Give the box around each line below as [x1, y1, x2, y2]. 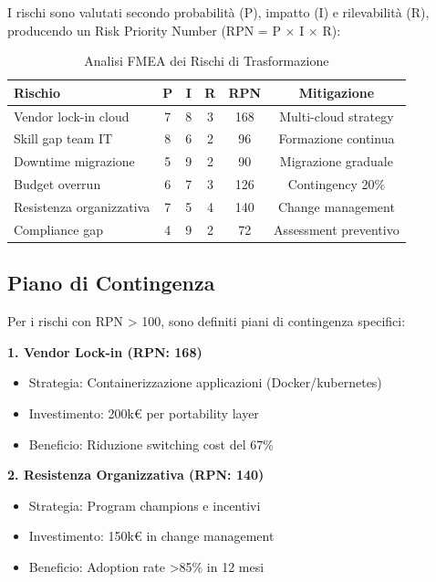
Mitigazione [298, 82, 375, 101]
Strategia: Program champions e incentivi [28, 495, 261, 514]
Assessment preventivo [274, 219, 400, 238]
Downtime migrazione [14, 152, 135, 171]
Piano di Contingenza [7, 269, 215, 297]
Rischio [14, 82, 61, 101]
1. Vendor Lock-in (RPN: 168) [7, 342, 202, 361]
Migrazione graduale [279, 152, 393, 171]
